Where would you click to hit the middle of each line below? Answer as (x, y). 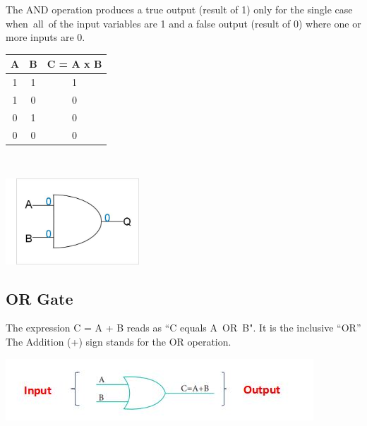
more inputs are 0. (46, 37)
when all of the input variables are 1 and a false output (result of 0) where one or (183, 23)
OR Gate (40, 298)
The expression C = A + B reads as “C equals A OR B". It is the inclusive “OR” (183, 328)
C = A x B (74, 64)
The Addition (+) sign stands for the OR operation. (119, 342)
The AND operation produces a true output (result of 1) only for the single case (179, 9)
